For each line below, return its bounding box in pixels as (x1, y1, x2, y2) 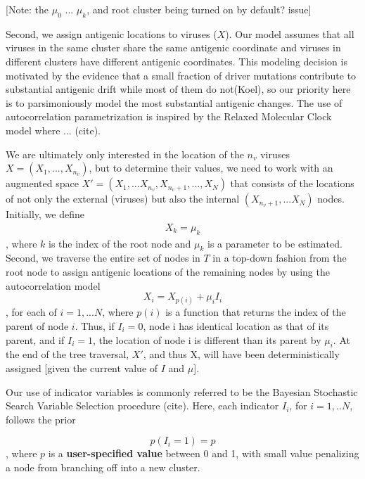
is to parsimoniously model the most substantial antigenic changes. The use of (6, 95, 342, 110)
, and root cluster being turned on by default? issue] (87, 2, 312, 16)
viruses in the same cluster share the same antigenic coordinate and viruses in (6, 40, 341, 55)
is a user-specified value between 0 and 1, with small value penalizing (48, 446, 359, 461)
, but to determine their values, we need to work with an (89, 160, 333, 175)
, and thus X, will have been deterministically (143, 347, 340, 362)
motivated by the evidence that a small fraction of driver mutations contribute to (6, 68, 357, 82)
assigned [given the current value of (6, 360, 158, 375)
